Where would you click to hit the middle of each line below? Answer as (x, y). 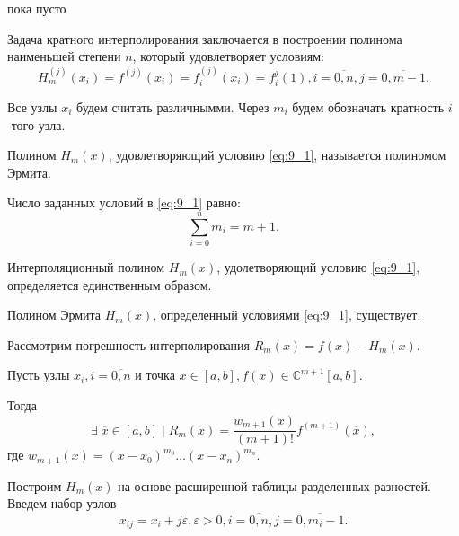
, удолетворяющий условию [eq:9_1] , (318, 267)
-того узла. (36, 124)
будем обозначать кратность (368, 107)
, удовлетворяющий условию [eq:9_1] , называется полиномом (277, 155)
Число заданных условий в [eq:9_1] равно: (124, 202)
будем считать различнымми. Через (173, 107)
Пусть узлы (39, 375)
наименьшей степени (64, 56)
